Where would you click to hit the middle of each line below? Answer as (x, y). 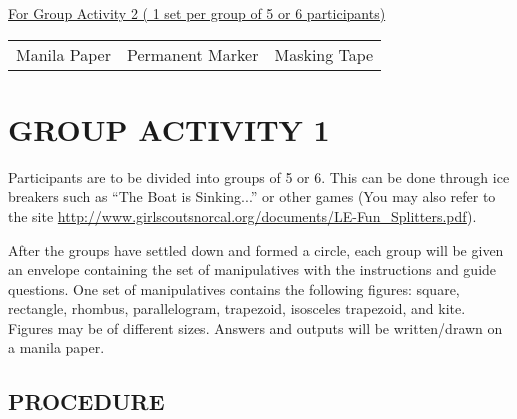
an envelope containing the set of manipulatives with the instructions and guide (252, 269)
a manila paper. (56, 347)
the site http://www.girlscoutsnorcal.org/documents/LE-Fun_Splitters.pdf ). (242, 215)
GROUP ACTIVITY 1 (169, 128)
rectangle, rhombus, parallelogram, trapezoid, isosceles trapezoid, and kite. (237, 308)
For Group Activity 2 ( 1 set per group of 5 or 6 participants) (197, 13)
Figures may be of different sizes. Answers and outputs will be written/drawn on (255, 327)
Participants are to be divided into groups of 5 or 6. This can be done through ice (259, 176)
